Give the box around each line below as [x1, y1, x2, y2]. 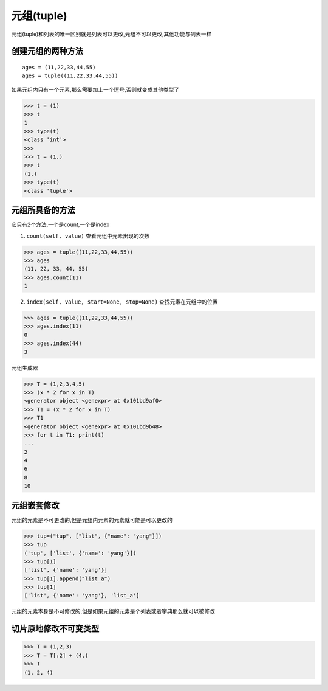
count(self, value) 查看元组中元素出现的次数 [26, 232, 150, 240]
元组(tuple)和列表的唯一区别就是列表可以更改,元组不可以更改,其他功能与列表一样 [11, 30, 212, 38]
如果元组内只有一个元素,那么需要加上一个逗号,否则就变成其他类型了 [11, 86, 180, 93]
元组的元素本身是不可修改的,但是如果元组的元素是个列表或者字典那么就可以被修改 [11, 608, 216, 615]
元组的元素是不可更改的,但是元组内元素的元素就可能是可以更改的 [11, 516, 173, 523]
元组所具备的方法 [11, 205, 75, 215]
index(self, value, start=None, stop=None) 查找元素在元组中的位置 [26, 298, 218, 305]
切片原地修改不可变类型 [11, 623, 100, 634]
